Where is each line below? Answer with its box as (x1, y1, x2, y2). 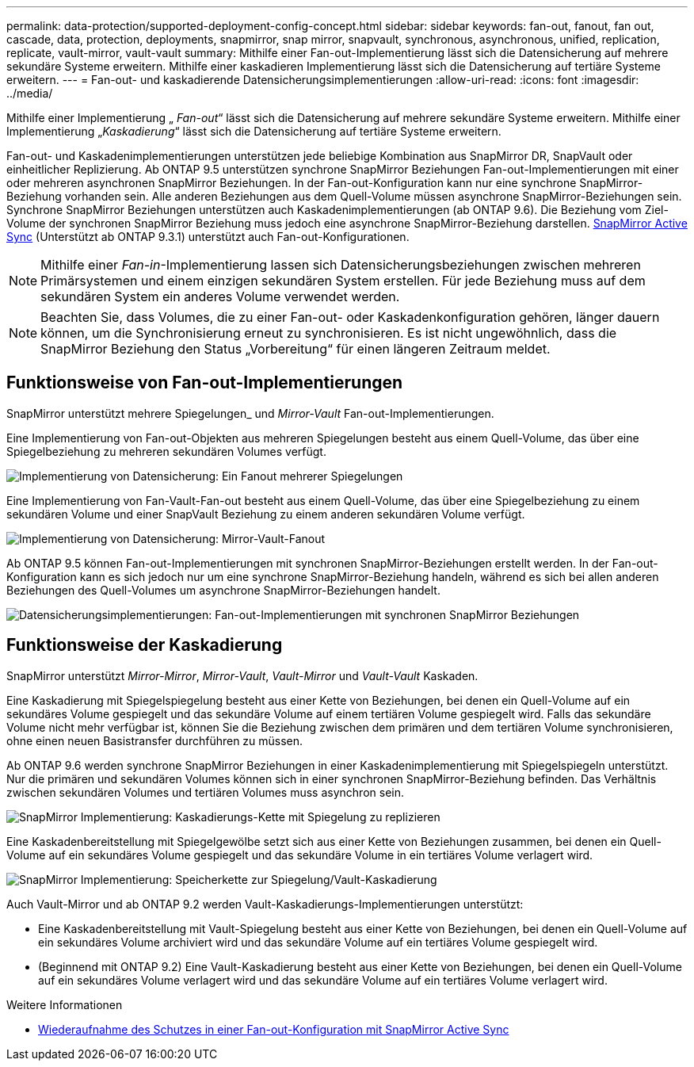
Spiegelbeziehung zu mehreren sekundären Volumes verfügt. (6, 444, 326, 458)
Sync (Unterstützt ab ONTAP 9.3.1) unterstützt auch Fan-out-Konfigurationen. (6, 230, 410, 243)
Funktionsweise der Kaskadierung (6, 635, 283, 656)
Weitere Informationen (6, 997, 123, 1012)
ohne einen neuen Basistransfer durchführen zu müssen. (6, 733, 303, 748)
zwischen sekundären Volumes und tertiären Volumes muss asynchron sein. (6, 785, 404, 799)
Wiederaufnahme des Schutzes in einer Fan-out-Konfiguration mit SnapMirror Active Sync (38, 1022, 509, 1036)
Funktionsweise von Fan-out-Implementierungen (6, 373, 403, 393)
